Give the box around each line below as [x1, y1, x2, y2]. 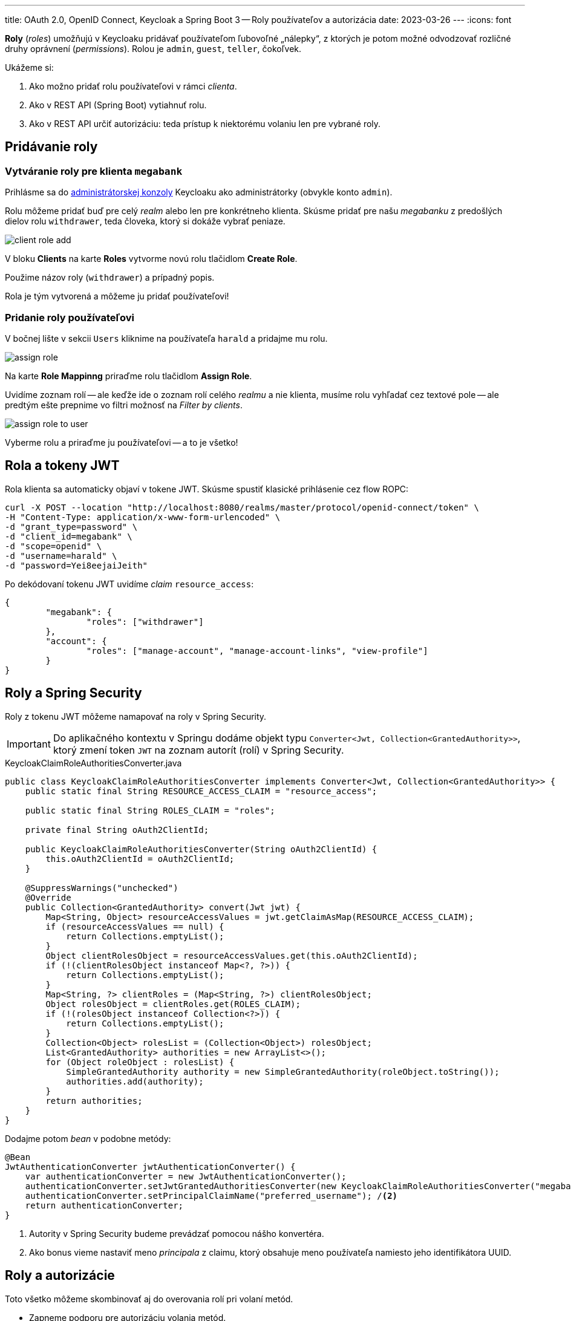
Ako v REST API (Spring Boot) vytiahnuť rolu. [29, 100, 207, 110]
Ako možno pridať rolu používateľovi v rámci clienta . [29, 81, 237, 91]
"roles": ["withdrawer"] [86, 616, 204, 627]
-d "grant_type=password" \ [5, 521, 138, 532]
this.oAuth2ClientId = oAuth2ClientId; [45, 853, 235, 864]
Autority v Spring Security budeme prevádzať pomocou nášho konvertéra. [29, 1228, 324, 1239]
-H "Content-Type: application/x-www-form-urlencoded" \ [5, 512, 281, 522]
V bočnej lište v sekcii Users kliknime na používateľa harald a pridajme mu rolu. [5, 333, 328, 344]
